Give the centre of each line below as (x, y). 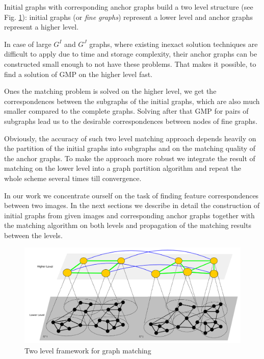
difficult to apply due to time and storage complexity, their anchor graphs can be (131, 54)
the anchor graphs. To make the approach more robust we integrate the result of (130, 158)
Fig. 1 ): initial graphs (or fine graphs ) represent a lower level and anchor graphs (128, 17)
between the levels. (33, 235)
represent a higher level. (42, 27)
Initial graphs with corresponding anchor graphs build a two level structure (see (129, 7)
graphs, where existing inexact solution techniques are (174, 44)
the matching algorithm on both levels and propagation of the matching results (128, 225)
